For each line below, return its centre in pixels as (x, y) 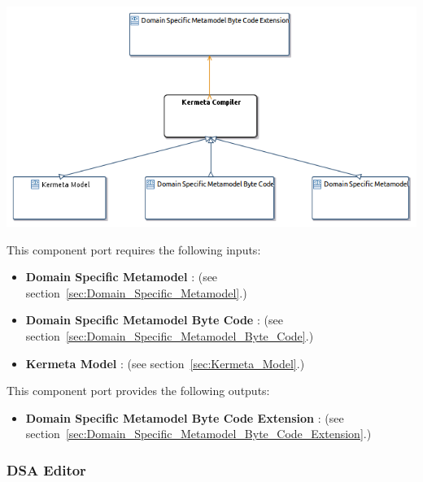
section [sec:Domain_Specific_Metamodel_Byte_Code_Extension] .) (198, 434)
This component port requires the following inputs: (134, 249)
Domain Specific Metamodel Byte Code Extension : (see (185, 417)
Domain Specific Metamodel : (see (122, 277)
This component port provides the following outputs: (138, 391)
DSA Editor (46, 469)
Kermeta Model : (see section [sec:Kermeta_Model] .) (165, 363)
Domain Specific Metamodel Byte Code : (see (154, 320)
